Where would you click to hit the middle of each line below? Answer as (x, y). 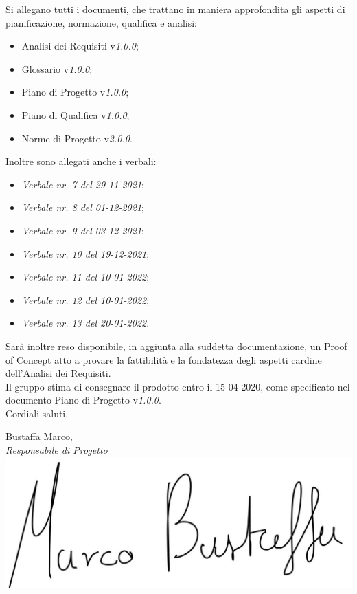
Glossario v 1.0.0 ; (57, 68)
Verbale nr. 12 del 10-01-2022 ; (85, 299)
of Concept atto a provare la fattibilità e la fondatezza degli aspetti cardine (164, 359)
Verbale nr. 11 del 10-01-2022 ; (85, 277)
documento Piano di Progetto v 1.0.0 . (83, 400)
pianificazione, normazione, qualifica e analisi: (101, 22)
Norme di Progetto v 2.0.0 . (77, 138)
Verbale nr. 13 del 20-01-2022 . (85, 323)
